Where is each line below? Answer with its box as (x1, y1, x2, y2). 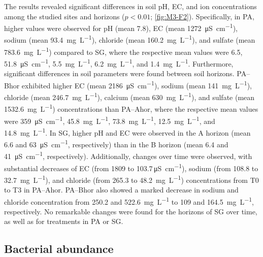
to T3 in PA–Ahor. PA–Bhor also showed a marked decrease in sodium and (4, 184, 239, 195)
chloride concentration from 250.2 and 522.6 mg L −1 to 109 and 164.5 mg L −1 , (4, 195, 254, 207)
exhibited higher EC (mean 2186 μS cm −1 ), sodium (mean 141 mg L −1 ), (21, 78, 252, 90)
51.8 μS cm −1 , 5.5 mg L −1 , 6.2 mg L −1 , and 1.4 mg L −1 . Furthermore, (4, 56, 234, 69)
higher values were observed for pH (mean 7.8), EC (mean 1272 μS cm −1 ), (4, 21, 238, 33)
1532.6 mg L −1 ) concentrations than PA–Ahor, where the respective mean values (4, 102, 258, 114)
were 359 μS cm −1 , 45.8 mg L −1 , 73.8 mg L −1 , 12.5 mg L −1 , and (4, 114, 215, 126)
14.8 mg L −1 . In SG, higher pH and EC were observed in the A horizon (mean (4, 125, 251, 138)
